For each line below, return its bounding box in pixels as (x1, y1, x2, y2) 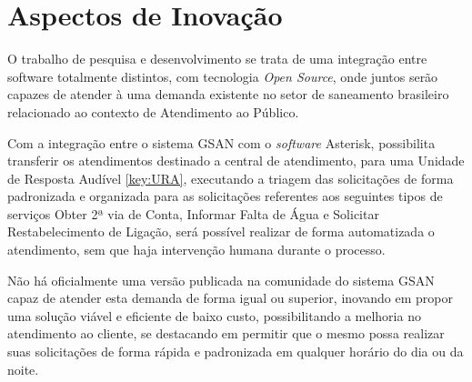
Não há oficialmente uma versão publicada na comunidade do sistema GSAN (7, 270, 435, 289)
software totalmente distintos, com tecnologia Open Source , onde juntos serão (7, 66, 438, 85)
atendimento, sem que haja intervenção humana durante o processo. (7, 240, 386, 259)
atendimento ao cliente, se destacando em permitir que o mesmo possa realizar (7, 324, 445, 343)
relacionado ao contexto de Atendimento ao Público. (7, 102, 299, 121)
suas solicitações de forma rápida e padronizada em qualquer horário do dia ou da (7, 342, 464, 361)
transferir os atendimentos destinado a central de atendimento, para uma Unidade (7, 151, 465, 170)
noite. (7, 359, 39, 378)
